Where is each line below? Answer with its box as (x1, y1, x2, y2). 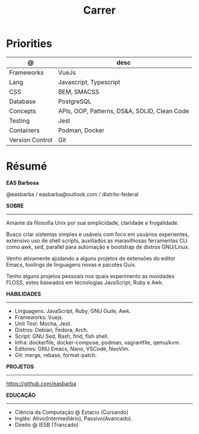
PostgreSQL (58, 97, 92, 106)
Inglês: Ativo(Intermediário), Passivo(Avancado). (14, 414, 133, 422)
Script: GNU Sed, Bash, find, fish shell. (14, 333, 109, 340)
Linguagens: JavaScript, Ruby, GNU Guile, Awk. (14, 307, 131, 314)
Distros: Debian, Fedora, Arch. (14, 326, 89, 333)
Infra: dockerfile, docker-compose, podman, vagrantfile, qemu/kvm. (14, 339, 181, 346)
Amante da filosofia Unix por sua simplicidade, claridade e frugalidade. (6, 219, 179, 226)
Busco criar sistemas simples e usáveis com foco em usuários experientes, (6, 231, 190, 238)
